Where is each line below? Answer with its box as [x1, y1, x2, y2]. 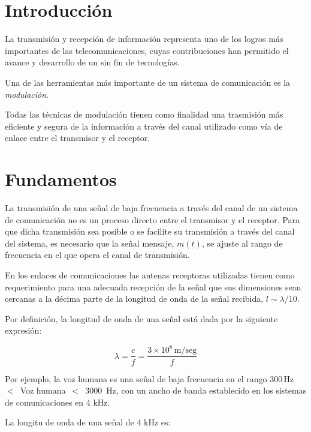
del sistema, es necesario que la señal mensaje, [5, 236, 174, 249]
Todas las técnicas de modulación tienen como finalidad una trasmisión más [5, 108, 283, 121]
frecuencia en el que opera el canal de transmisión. [5, 248, 190, 261]
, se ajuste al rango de [201, 236, 283, 249]
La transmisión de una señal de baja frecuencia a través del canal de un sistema [5, 202, 298, 214]
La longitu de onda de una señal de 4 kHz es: [5, 416, 171, 428]
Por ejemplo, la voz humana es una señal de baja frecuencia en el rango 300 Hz [5, 372, 294, 385]
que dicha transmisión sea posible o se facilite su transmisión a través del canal [5, 225, 295, 238]
